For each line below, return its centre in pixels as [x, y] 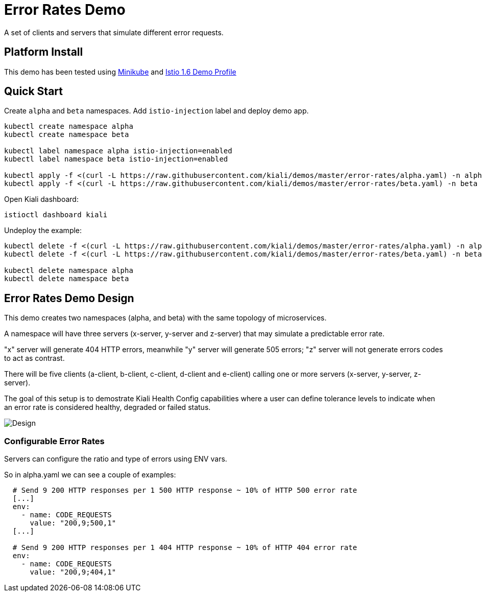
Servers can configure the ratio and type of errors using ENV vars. [116, 459]
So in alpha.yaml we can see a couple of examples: [90, 475]
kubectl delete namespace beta [67, 279]
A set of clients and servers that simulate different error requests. [114, 32]
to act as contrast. [34, 358]
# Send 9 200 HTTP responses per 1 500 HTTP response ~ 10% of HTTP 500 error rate [185, 490]
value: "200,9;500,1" [73, 523]
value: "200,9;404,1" [73, 572]
